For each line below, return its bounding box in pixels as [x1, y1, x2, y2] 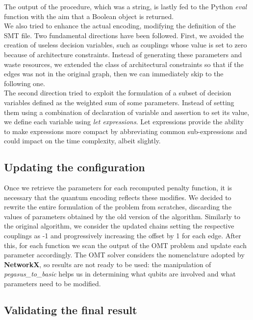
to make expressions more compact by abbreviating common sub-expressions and [4, 126, 247, 136]
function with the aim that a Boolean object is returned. [4, 11, 174, 21]
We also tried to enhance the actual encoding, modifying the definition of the [4, 21, 236, 31]
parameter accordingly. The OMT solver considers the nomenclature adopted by [4, 250, 245, 260]
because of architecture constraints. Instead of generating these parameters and [4, 49, 242, 59]
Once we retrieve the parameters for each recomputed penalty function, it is [4, 183, 232, 193]
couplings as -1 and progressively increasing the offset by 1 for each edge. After [4, 230, 241, 241]
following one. [4, 78, 46, 88]
